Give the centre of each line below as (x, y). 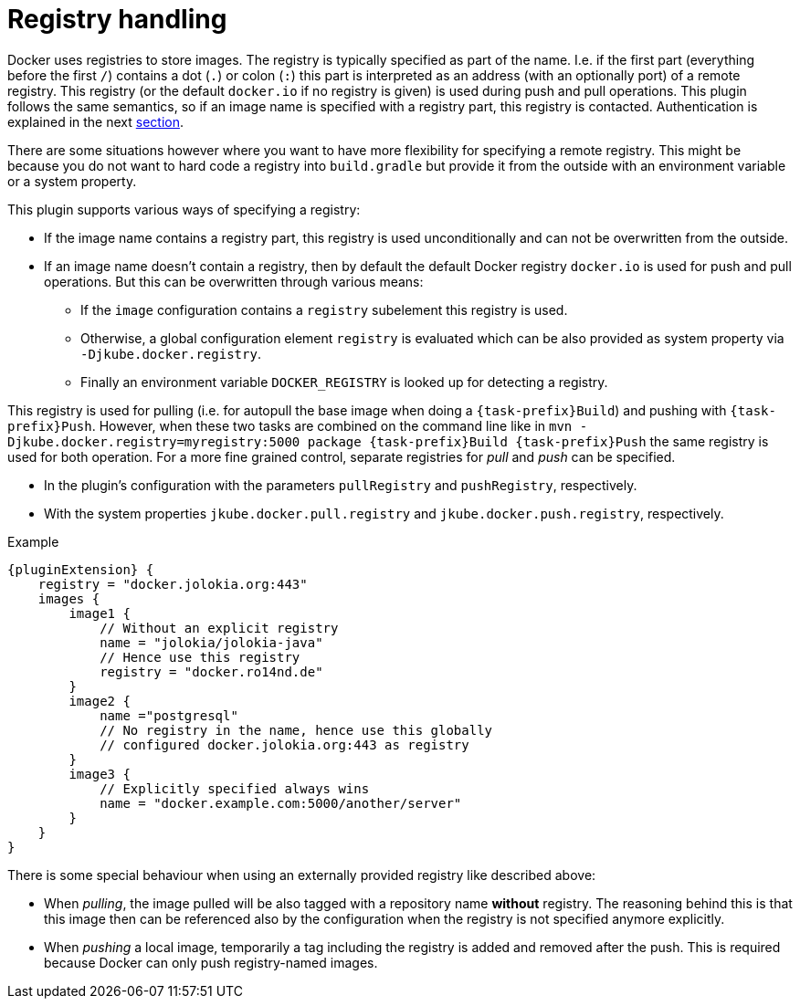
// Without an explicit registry (219, 628)
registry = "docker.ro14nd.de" (211, 671)
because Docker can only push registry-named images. (211, 962)
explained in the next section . (95, 121)
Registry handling (117, 19)
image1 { (100, 613)
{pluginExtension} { (81, 569)
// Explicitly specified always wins (235, 788)
